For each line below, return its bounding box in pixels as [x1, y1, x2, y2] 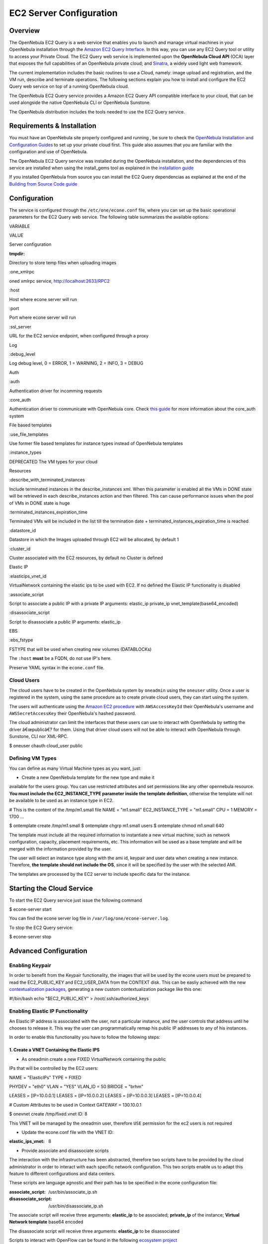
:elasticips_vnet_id [9, 573, 47, 579]
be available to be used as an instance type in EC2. [9, 798, 114, 804]
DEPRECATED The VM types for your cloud [9, 458, 98, 465]
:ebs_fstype [9, 637, 33, 643]
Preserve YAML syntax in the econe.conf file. [9, 664, 105, 670]
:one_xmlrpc [9, 269, 35, 275]
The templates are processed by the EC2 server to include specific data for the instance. [9, 871, 191, 877]
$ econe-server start [9, 906, 52, 913]
